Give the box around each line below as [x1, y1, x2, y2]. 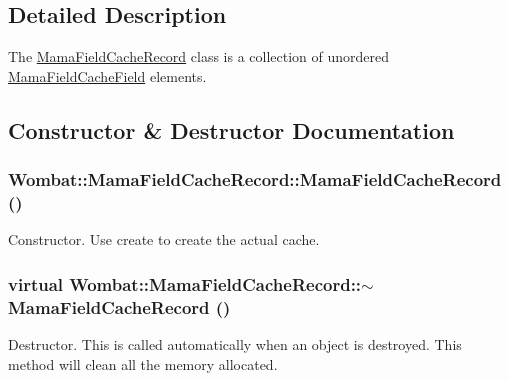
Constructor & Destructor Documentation [8, 114, 455, 145]
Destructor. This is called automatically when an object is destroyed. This [8, 334, 462, 355]
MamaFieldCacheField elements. [8, 65, 207, 86]
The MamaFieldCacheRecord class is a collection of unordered [8, 46, 390, 67]
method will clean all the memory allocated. [8, 353, 278, 374]
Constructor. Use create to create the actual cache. [8, 229, 320, 250]
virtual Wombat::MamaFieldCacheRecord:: [8, 271, 362, 296]
